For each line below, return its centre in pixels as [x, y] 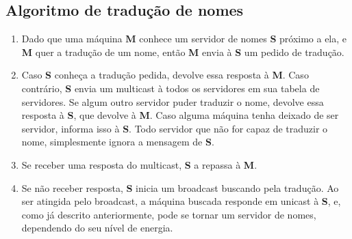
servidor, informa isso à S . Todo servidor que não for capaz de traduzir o [175, 128]
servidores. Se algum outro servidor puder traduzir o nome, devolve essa [173, 101]
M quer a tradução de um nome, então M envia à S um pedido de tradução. [183, 52]
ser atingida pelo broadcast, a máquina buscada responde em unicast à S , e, [181, 201]
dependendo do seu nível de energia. [97, 228]
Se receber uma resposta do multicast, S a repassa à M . [139, 164]
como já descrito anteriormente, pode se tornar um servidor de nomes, [169, 214]
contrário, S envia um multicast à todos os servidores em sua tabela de [171, 88]
